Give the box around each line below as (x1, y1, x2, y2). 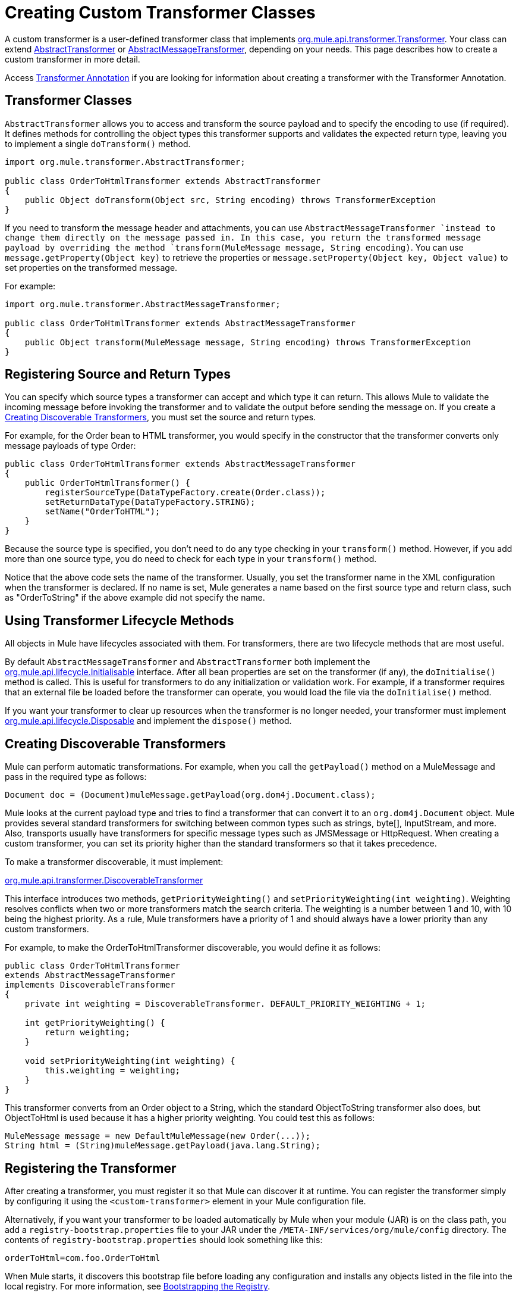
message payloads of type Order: (5, 441, 136, 451)
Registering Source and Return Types (5, 367, 231, 382)
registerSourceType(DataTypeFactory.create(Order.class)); (45, 488, 326, 498)
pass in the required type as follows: (5, 772, 147, 782)
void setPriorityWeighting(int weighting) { (24, 1056, 235, 1066)
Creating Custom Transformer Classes (5, 2, 316, 23)
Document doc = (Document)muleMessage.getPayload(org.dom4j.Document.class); (5, 790, 376, 800)
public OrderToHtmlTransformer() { (24, 478, 190, 488)
